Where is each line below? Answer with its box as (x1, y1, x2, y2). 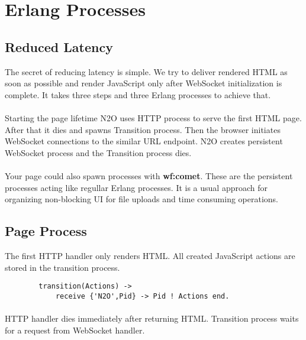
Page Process (5, 222, 87, 240)
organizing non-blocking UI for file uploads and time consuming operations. (5, 193, 279, 205)
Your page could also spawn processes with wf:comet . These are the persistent (5, 169, 293, 182)
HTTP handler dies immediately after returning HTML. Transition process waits (5, 312, 299, 324)
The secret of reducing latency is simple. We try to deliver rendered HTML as (5, 65, 288, 77)
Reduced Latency (5, 37, 113, 56)
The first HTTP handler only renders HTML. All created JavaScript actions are (5, 249, 295, 261)
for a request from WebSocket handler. (5, 323, 145, 336)
